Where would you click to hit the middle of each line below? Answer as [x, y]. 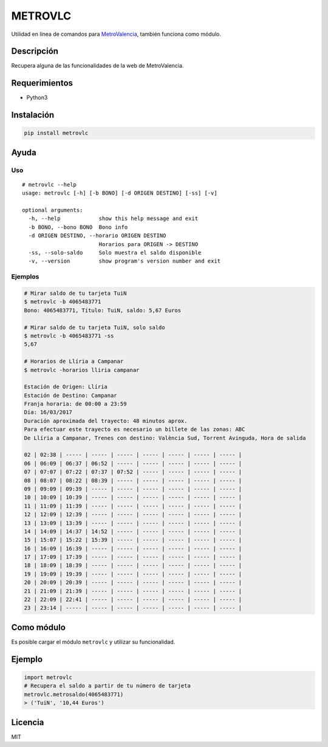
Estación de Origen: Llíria [66, 387]
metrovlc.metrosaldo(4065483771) [74, 694]
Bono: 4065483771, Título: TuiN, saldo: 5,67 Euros [103, 310]
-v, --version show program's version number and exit [125, 261]
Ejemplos [25, 277]
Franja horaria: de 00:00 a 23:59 [75, 404]
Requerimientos [42, 83]
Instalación [33, 115]
